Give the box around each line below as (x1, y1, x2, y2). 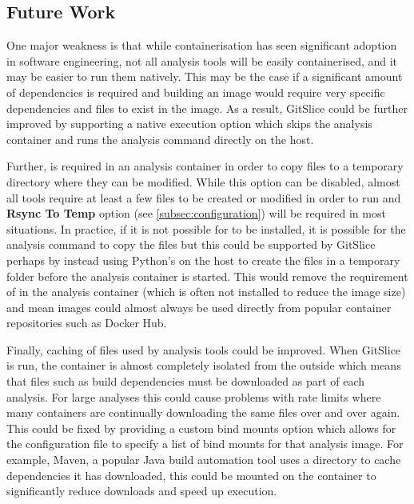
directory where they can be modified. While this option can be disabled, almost (6, 173, 400, 190)
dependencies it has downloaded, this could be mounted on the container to (6, 466, 376, 483)
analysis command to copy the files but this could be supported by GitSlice (6, 236, 376, 253)
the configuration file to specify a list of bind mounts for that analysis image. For (6, 435, 404, 452)
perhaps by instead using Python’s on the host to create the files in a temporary (6, 251, 400, 268)
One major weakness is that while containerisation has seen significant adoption (6, 37, 397, 54)
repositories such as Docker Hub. (6, 314, 167, 331)
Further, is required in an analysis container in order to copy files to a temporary (6, 158, 404, 174)
